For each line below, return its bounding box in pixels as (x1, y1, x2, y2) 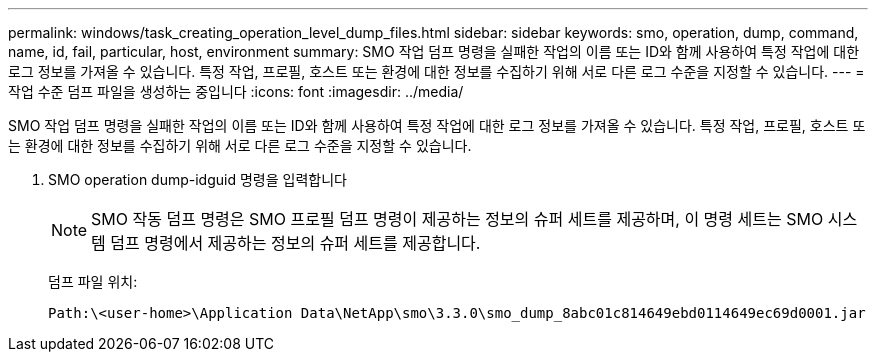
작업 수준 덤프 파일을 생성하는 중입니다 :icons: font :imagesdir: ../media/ (8, 83, 464, 100)
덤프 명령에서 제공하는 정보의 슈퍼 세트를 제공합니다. (110, 233, 481, 253)
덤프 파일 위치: (48, 273, 138, 290)
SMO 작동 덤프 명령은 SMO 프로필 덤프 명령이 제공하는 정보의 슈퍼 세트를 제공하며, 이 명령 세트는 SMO (91, 209, 824, 229)
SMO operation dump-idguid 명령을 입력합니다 (48, 171, 347, 188)
